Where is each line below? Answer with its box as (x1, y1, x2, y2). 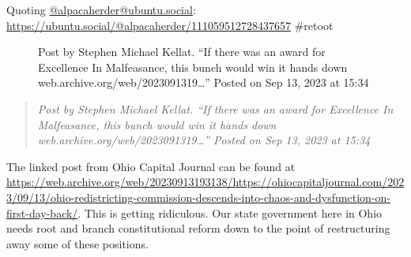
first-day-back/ (6, 204, 78, 221)
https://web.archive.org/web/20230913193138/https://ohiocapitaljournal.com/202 (6, 173, 405, 190)
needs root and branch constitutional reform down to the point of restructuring (6, 220, 390, 237)
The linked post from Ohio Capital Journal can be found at (6, 158, 296, 174)
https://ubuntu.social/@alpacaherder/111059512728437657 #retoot (6, 17, 334, 33)
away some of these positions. (6, 235, 149, 251)
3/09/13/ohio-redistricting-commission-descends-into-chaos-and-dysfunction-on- (6, 188, 390, 205)
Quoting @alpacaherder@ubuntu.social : (6, 2, 196, 17)
